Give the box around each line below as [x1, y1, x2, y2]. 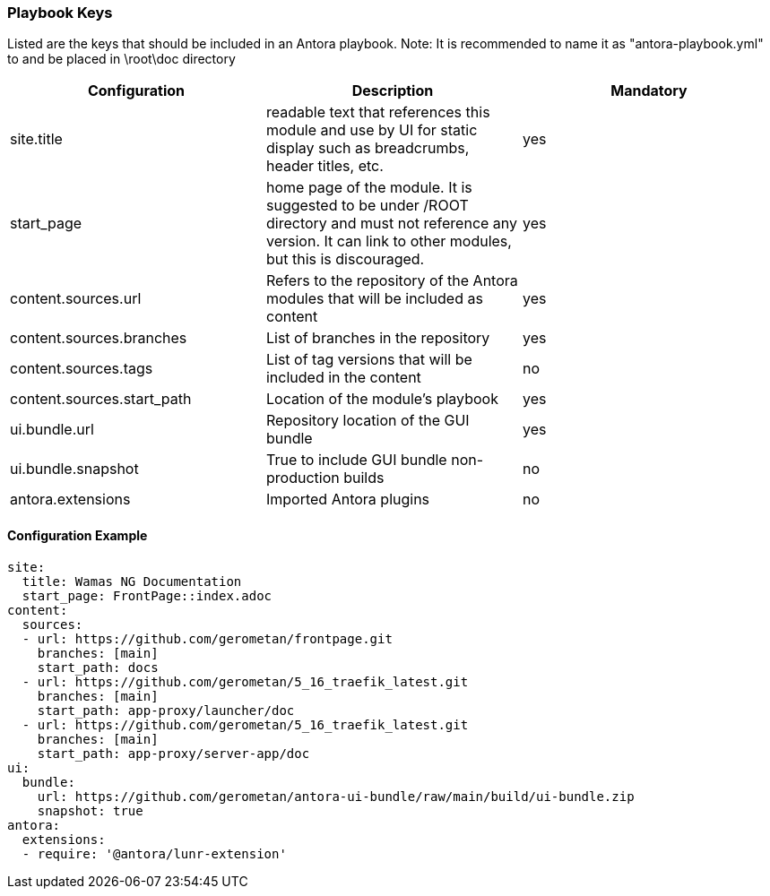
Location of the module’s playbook [265, 390, 498, 409]
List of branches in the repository [265, 329, 490, 348]
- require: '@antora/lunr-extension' [22, 846, 287, 861]
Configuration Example [7, 527, 148, 543]
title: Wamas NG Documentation [22, 573, 242, 589]
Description [351, 82, 434, 100]
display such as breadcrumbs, [265, 139, 470, 158]
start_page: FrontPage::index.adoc [22, 588, 273, 603]
